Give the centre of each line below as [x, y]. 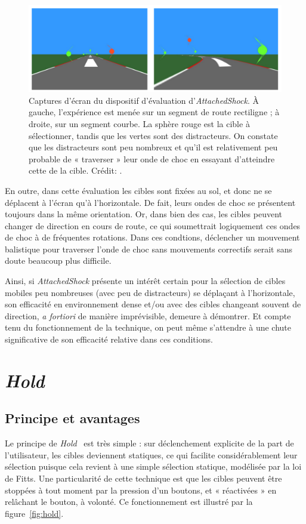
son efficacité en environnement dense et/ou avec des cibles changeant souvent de [153, 304]
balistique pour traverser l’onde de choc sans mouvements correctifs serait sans [149, 249]
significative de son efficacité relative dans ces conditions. [109, 339]
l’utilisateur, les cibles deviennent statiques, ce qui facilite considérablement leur [151, 454]
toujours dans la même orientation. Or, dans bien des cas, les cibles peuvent [143, 214]
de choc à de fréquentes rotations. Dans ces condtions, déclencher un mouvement [152, 237]
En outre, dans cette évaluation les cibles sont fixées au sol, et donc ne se [138, 190]
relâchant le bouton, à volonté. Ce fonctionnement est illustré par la [129, 502]
